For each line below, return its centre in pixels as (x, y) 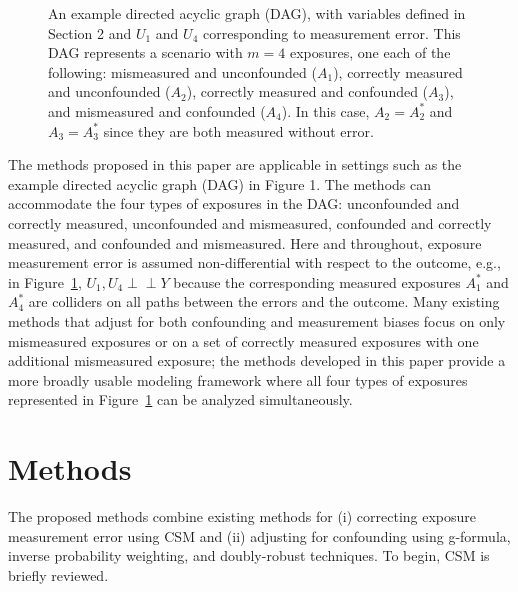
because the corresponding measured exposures (317, 281)
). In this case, (325, 110)
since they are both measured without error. (238, 130)
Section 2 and (90, 32)
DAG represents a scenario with (145, 52)
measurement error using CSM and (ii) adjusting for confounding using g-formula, (259, 535)
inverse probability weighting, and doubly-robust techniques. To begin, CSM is (249, 555)
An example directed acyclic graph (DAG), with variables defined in (257, 13)
